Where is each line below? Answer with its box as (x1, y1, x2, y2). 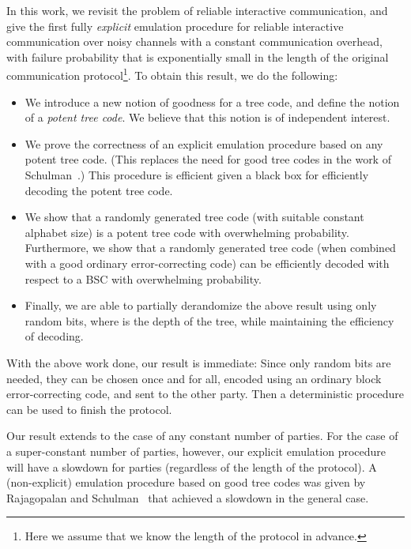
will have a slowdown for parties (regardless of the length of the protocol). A (6, 458, 377, 475)
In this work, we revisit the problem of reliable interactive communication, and (6, 2, 388, 18)
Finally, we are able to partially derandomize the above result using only (25, 297, 377, 314)
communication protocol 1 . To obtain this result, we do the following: (6, 65, 338, 84)
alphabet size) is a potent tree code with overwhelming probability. (25, 224, 349, 240)
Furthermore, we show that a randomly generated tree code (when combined (25, 239, 396, 256)
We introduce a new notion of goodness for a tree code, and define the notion (25, 93, 400, 110)
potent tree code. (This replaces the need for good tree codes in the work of (25, 151, 391, 167)
